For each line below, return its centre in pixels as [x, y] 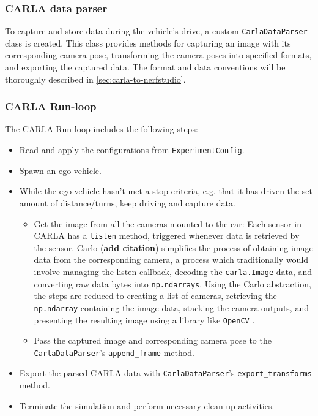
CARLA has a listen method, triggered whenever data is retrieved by [167, 236]
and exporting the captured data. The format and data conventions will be [145, 67]
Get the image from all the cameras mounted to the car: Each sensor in [168, 223]
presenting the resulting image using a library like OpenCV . [144, 320]
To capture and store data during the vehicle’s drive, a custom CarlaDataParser [156, 31]
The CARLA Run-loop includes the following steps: [102, 129]
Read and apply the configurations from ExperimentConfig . [132, 150]
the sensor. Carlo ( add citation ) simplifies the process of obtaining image [173, 247]
